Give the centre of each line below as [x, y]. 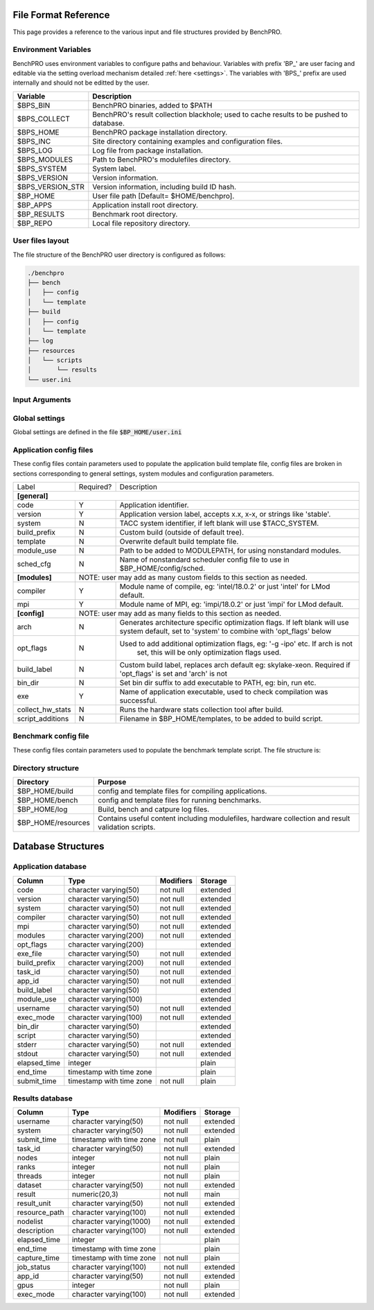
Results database [43, 1098]
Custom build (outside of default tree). [182, 533]
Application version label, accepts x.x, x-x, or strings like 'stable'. [225, 515]
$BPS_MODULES [45, 160]
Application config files [53, 449]
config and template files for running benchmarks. [180, 800]
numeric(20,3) [95, 1194]
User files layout [41, 241]
